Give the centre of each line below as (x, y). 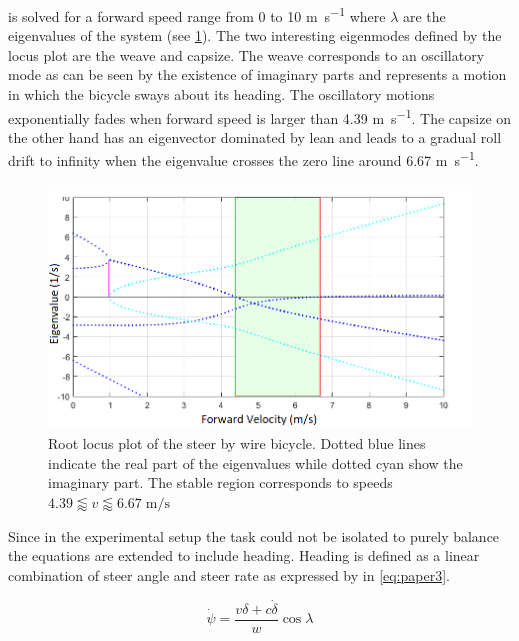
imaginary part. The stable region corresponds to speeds (220, 482)
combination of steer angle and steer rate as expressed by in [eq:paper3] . (229, 574)
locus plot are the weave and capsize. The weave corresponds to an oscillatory (246, 54)
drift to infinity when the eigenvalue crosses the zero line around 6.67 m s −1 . (243, 159)
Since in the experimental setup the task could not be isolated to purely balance (254, 535)
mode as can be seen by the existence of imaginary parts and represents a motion (257, 74)
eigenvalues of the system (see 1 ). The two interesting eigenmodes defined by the (255, 35)
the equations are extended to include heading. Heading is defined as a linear (244, 555)
